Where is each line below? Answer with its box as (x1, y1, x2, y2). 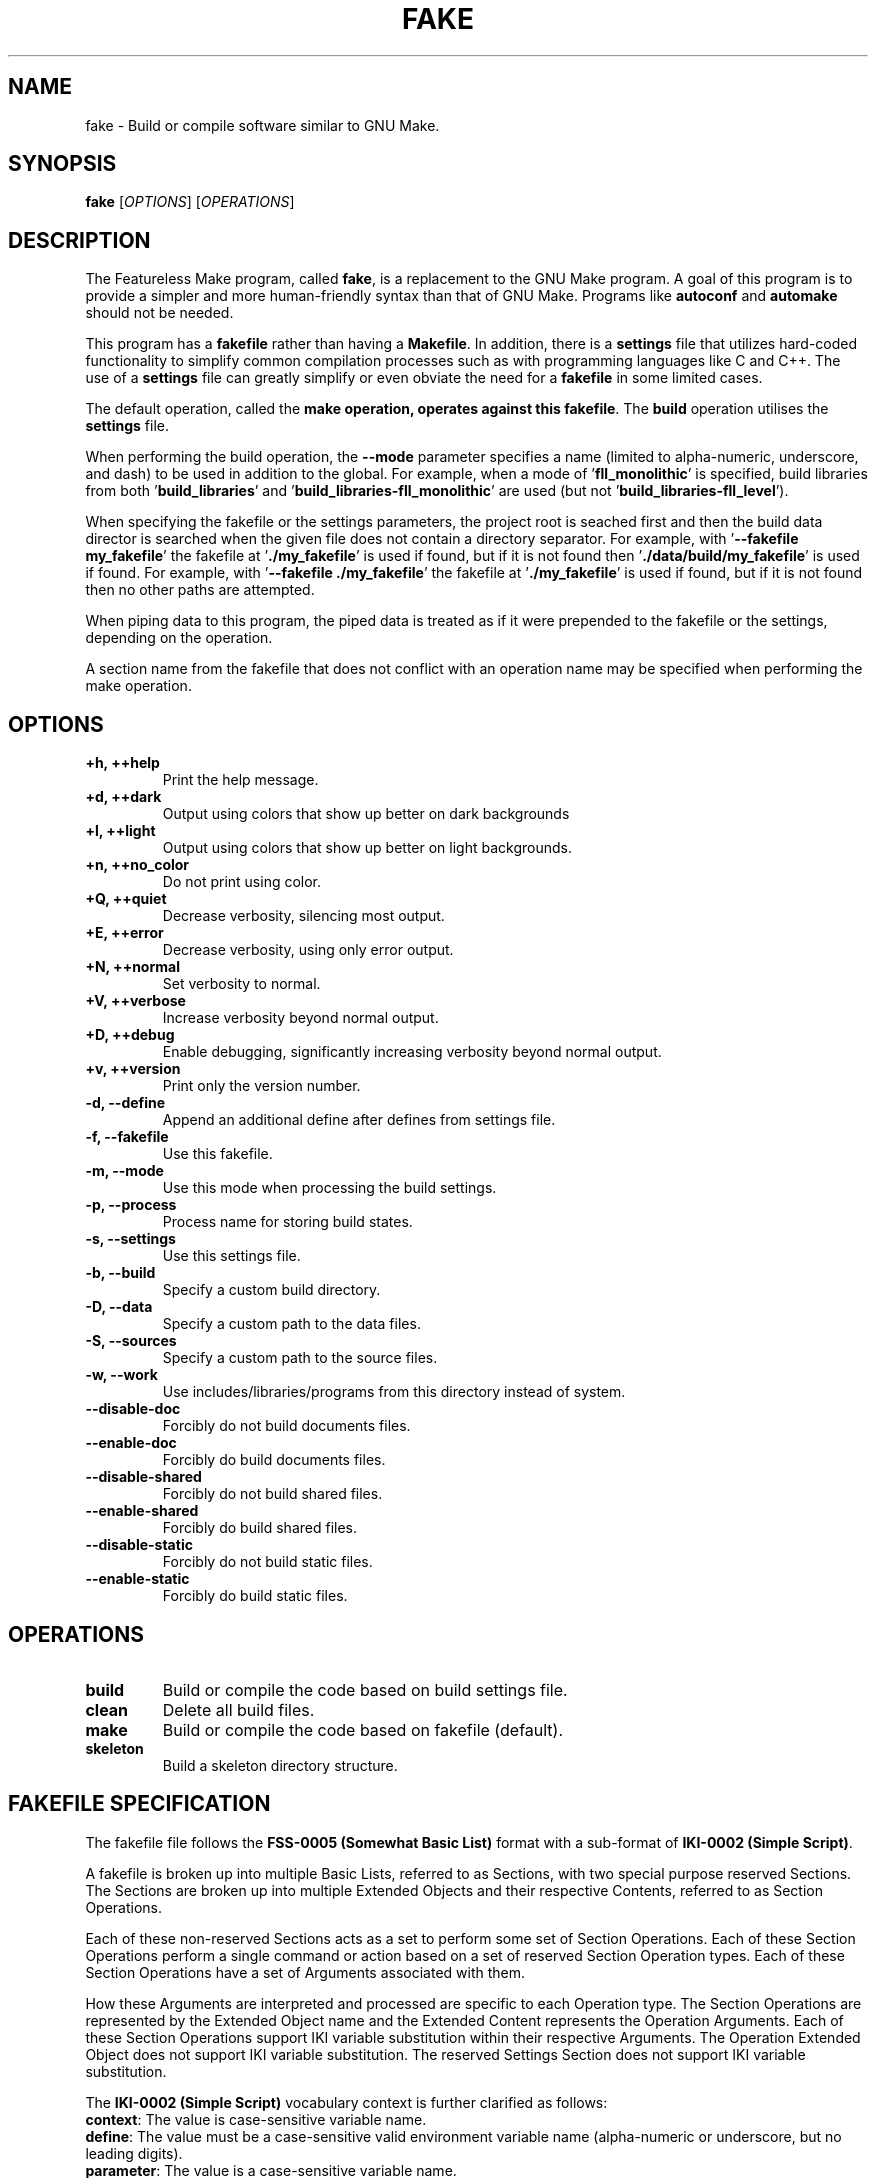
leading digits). (85, 2144, 183, 2162)
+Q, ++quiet (85, 890, 167, 908)
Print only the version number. (162, 1077, 361, 1095)
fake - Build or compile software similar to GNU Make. (85, 116, 440, 134)
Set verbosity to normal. (162, 975, 321, 993)
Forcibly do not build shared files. (162, 1485, 383, 1503)
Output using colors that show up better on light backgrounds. (162, 839, 572, 857)
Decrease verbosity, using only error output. (162, 941, 454, 959)
